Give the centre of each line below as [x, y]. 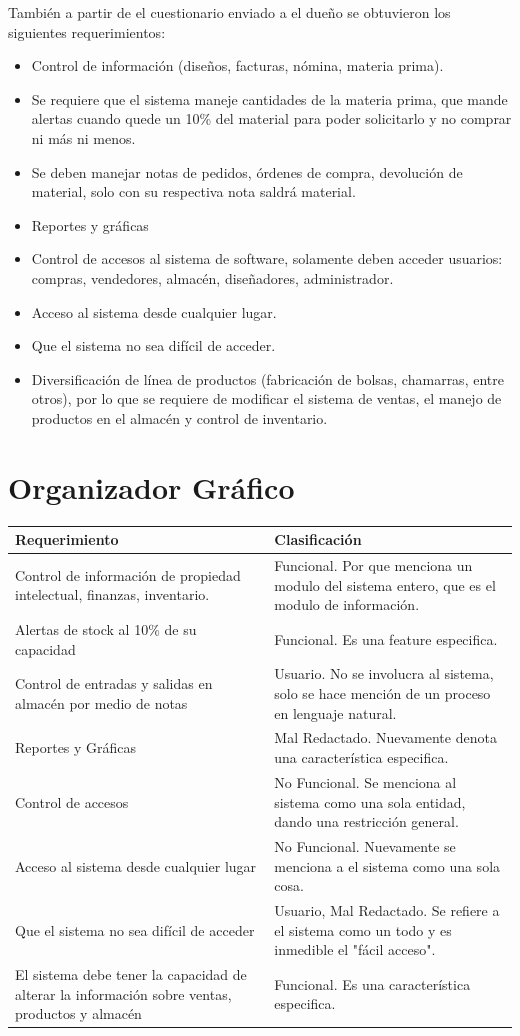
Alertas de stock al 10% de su [106, 629]
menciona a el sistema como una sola [387, 865]
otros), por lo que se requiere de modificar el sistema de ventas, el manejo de [266, 398]
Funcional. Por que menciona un [373, 564]
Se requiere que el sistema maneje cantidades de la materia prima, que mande [269, 98]
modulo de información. [347, 604]
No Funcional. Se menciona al [365, 781]
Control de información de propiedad [128, 574]
